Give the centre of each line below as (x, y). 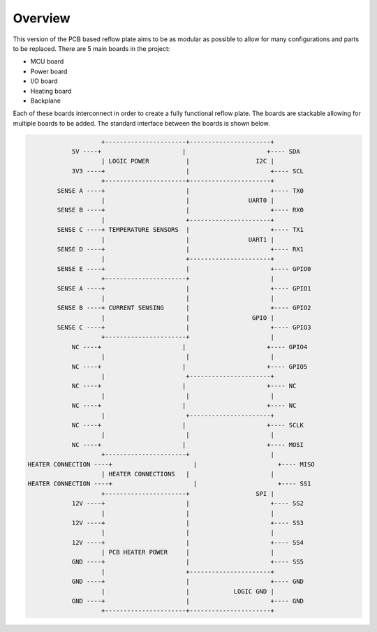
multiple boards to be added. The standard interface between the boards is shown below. (141, 123)
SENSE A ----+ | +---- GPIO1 (184, 288)
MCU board (47, 61)
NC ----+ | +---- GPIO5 (190, 366)
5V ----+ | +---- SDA (186, 152)
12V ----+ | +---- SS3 (187, 523)
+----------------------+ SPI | (188, 493)
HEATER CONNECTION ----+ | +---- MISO (171, 464)
